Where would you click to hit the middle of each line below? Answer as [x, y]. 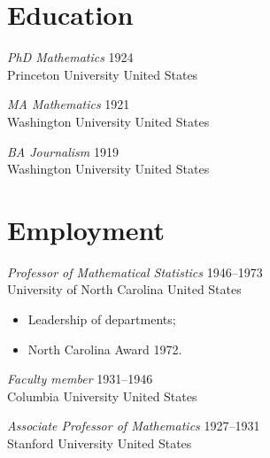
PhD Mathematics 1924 [70, 57]
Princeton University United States [103, 74]
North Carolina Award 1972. [105, 349]
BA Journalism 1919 [63, 151]
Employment [86, 229]
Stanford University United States [100, 442]
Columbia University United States [102, 396]
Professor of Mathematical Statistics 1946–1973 [135, 272]
